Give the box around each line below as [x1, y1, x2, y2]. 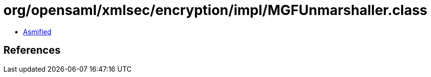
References [3, 44, 61, 57]
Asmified [23, 27, 52, 36]
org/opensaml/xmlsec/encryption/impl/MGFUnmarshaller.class [3, 2, 428, 18]
